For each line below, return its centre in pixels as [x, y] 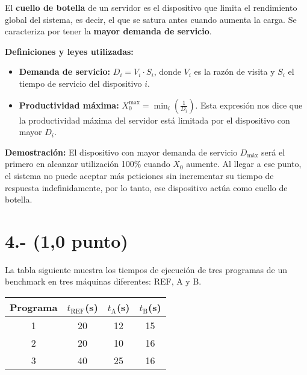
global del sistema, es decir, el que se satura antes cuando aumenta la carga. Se [151, 19]
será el [273, 152]
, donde [167, 71]
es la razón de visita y [234, 71]
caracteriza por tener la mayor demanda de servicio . [108, 31]
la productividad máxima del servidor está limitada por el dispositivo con [154, 120]
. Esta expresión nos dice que [249, 105]
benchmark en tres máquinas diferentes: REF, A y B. [103, 281]
